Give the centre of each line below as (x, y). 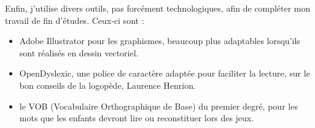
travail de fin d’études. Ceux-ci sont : (75, 20)
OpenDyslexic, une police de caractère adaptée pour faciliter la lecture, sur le (165, 73)
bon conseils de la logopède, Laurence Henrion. (107, 85)
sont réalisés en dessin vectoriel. (79, 52)
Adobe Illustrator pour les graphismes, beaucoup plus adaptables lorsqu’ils (160, 41)
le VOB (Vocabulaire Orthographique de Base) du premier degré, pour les (158, 106)
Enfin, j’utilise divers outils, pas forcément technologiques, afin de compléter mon (158, 8)
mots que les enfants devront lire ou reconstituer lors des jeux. (137, 118)
